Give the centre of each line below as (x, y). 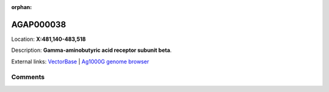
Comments (28, 77)
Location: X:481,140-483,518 (49, 39)
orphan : (22, 7)
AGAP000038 (39, 24)
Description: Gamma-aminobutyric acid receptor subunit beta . (91, 50)
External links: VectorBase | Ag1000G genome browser (80, 62)
